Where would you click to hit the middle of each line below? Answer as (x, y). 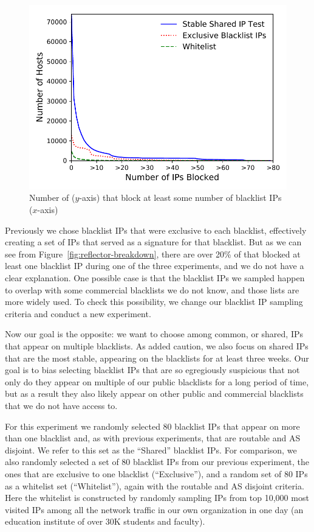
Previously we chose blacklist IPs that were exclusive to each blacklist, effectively (156, 230)
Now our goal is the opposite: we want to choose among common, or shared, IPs (154, 334)
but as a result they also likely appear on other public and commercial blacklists (154, 394)
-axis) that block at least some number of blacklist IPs (180, 198)
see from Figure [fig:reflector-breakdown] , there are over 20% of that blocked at (153, 254)
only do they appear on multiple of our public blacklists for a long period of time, (157, 381)
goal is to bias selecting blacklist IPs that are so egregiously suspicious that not (152, 370)
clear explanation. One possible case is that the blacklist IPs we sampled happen (155, 278)
